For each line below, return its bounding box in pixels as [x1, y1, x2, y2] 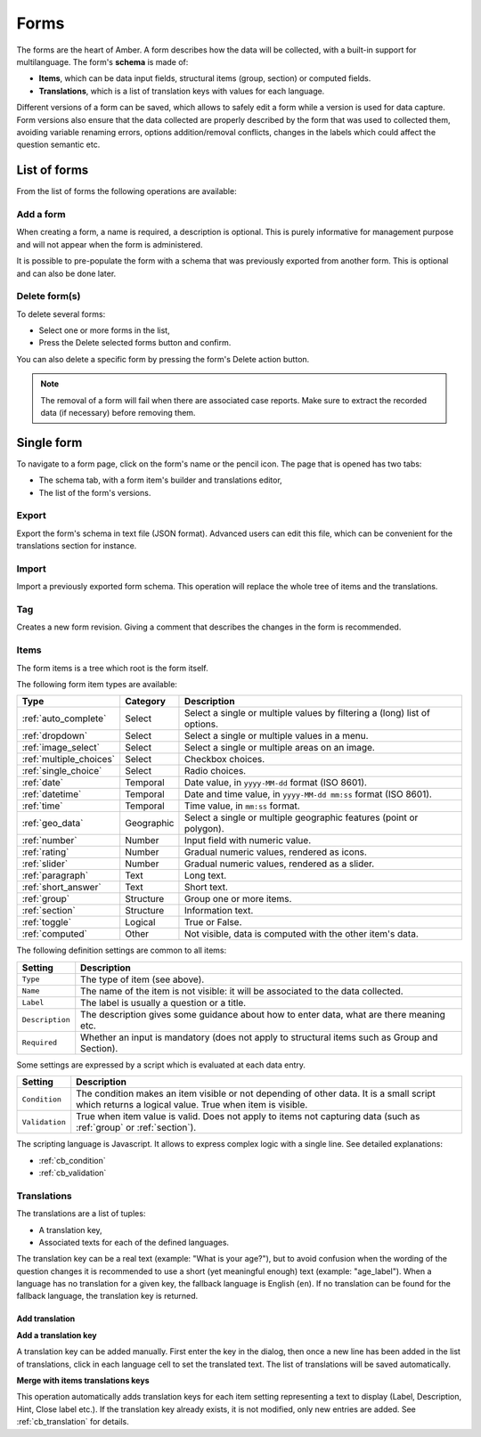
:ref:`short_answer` [21, 881, 102, 894]
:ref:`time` [21, 800, 63, 812]
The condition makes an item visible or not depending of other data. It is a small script [76, 1087, 436, 1100]
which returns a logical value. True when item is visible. [76, 1099, 308, 1111]
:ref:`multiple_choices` [21, 753, 116, 766]
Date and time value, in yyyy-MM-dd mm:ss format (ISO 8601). [183, 788, 432, 800]
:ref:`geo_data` [21, 817, 84, 830]
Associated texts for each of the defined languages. [38, 1237, 230, 1247]
